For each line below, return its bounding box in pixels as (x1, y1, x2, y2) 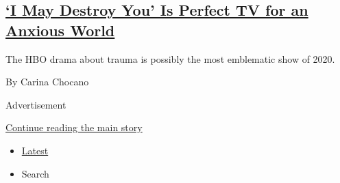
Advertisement (5, 97, 66, 111)
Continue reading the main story (5, 120, 143, 135)
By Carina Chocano (5, 74, 89, 89)
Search (21, 166, 49, 180)
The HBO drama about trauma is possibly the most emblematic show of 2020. (5, 51, 335, 66)
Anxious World (5, 19, 115, 40)
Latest (21, 143, 49, 157)
